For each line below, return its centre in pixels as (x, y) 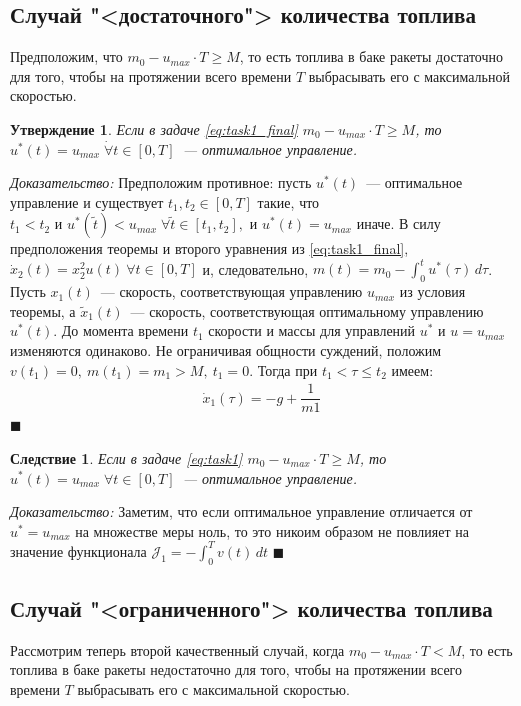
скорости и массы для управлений (312, 330)
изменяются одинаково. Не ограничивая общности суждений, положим (226, 350)
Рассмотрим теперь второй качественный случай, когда (177, 649)
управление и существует (87, 201)
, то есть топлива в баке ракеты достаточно (371, 56)
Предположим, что (66, 56)
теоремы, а (43, 310)
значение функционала (78, 550)
